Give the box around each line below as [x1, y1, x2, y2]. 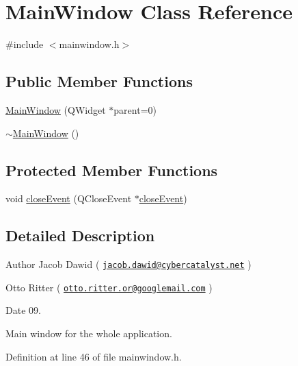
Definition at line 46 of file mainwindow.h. [5, 349, 182, 363]
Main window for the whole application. [5, 326, 172, 341]
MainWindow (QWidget [5, 102, 106, 117]
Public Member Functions [5, 71, 193, 92]
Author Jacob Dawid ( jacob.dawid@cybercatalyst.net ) [5, 257, 252, 271]
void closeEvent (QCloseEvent [5, 191, 132, 206]
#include [5, 37, 44, 51]
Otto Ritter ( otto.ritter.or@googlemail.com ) [5, 280, 213, 294]
